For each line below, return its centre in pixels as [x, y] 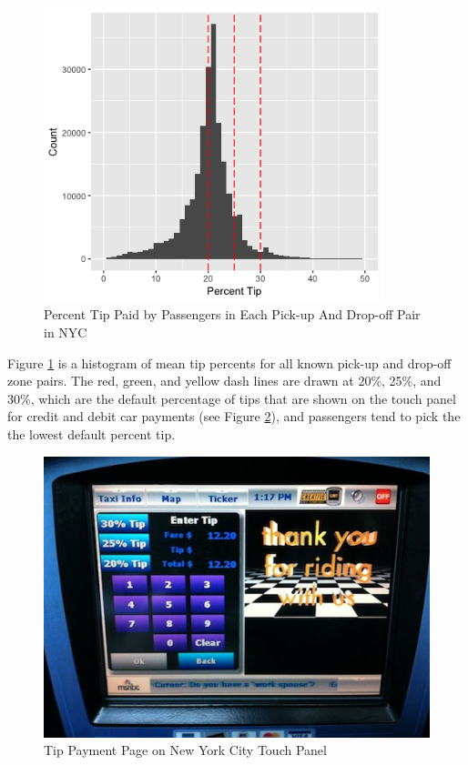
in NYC [66, 332]
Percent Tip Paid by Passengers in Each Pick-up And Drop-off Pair [232, 314]
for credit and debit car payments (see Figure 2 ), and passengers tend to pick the [234, 416]
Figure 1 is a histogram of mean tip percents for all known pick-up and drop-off [229, 362]
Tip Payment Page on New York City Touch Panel [185, 750]
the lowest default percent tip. [92, 434]
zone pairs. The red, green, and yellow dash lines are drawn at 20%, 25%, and [224, 381]
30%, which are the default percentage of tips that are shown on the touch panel [232, 398]
